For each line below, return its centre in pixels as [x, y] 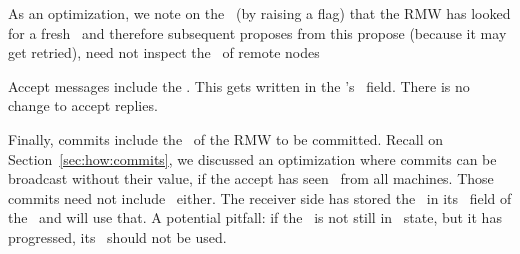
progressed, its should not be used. [117, 236]
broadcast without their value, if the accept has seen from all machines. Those [251, 178]
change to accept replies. [83, 105]
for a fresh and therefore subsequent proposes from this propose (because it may [257, 32]
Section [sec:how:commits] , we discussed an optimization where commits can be [252, 158]
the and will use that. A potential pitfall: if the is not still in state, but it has [255, 217]
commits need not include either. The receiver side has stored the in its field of [260, 197]
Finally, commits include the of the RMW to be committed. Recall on [226, 138]
